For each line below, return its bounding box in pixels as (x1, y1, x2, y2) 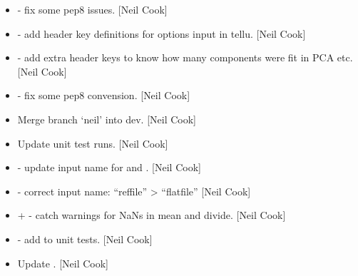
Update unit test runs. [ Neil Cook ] (17, 136, 168, 150)
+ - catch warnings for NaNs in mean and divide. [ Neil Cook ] (17, 208, 286, 223)
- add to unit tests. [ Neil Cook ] (17, 231, 153, 246)
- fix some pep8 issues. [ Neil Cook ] (17, 2, 168, 16)
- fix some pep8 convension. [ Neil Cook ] (17, 88, 190, 103)
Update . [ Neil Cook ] (17, 255, 109, 270)
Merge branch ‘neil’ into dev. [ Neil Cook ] (17, 111, 196, 126)
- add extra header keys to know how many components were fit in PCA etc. (17, 50, 353, 65)
